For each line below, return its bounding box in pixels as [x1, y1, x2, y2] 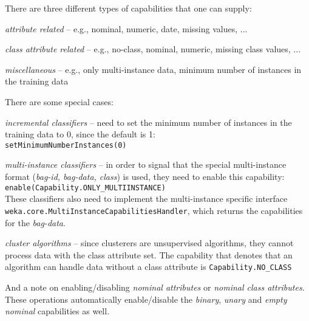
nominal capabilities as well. [5, 305, 110, 317]
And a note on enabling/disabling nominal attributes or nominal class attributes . [5, 280, 305, 293]
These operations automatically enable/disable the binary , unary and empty [5, 292, 287, 305]
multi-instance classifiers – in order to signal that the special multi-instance [5, 158, 287, 171]
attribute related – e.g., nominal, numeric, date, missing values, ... [5, 22, 248, 35]
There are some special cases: [5, 95, 114, 108]
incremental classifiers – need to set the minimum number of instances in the [5, 116, 292, 128]
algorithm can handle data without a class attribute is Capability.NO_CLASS [5, 260, 292, 273]
